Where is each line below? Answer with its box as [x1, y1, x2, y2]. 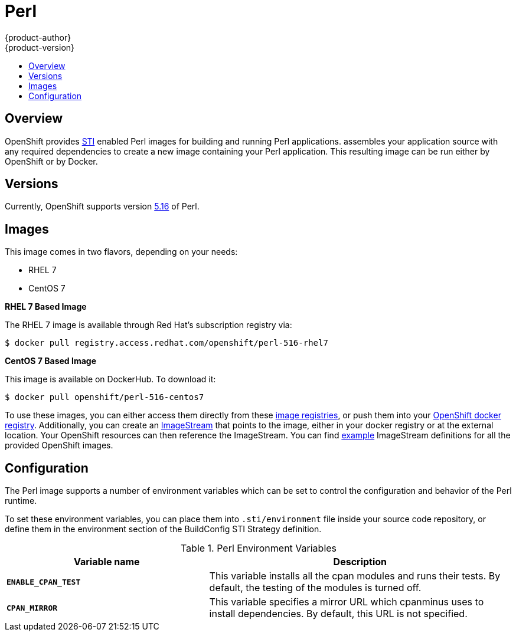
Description [333, 556, 387, 568]
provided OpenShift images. [5, 440, 113, 451]
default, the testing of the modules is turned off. [209, 582, 422, 594]
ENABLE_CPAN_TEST [6, 577, 81, 586]
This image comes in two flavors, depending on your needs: [5, 247, 238, 257]
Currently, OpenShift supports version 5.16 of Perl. [5, 201, 200, 212]
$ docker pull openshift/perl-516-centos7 [5, 392, 204, 402]
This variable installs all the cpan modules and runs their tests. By [209, 570, 501, 582]
